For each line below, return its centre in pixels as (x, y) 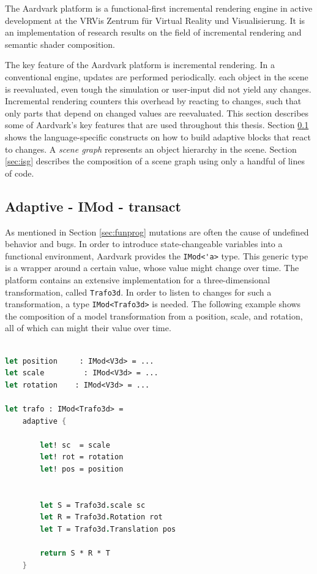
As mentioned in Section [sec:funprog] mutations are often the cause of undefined (157, 232)
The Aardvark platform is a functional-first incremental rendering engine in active (159, 8)
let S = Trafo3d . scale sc (93, 505)
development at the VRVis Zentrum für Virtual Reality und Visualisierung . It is (155, 20)
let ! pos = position (82, 469)
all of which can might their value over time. (88, 328)
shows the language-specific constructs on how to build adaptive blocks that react (158, 136)
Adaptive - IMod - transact (93, 206)
